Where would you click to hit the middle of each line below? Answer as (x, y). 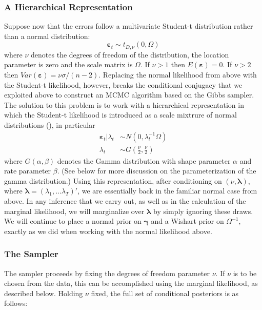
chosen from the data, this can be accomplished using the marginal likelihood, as (131, 283)
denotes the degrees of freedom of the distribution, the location (130, 54)
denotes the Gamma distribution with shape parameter (144, 160)
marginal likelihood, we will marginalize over (74, 211)
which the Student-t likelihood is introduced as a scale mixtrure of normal (120, 115)
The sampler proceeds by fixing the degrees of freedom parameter (107, 273)
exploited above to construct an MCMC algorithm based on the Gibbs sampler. (129, 95)
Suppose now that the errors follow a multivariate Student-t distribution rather (129, 26)
